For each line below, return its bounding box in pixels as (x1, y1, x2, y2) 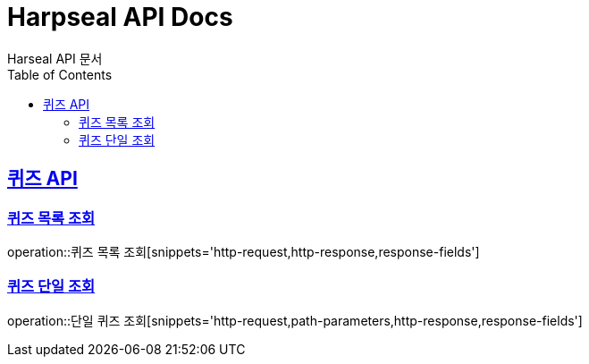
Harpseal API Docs (7, 2, 233, 32)
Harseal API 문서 (7, 50, 103, 66)
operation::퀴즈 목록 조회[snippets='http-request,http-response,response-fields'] (7, 243, 480, 259)
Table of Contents (7, 66, 113, 82)
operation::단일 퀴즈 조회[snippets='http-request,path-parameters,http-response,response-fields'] (7, 312, 583, 328)
